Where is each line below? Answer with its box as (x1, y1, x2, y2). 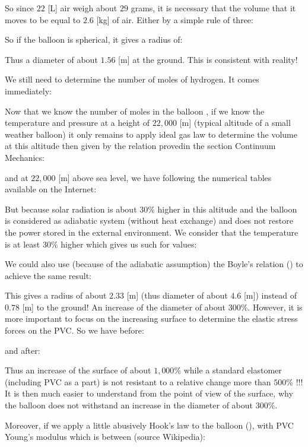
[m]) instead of (243, 289, 297, 302)
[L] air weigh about (47, 2, 118, 14)
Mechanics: (5, 151, 45, 163)
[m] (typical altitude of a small (179, 116, 291, 129)
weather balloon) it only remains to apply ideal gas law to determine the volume (5, 128, 297, 140)
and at (5, 171, 28, 183)
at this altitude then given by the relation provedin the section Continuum (5, 140, 276, 152)
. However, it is (247, 300, 303, 313)
